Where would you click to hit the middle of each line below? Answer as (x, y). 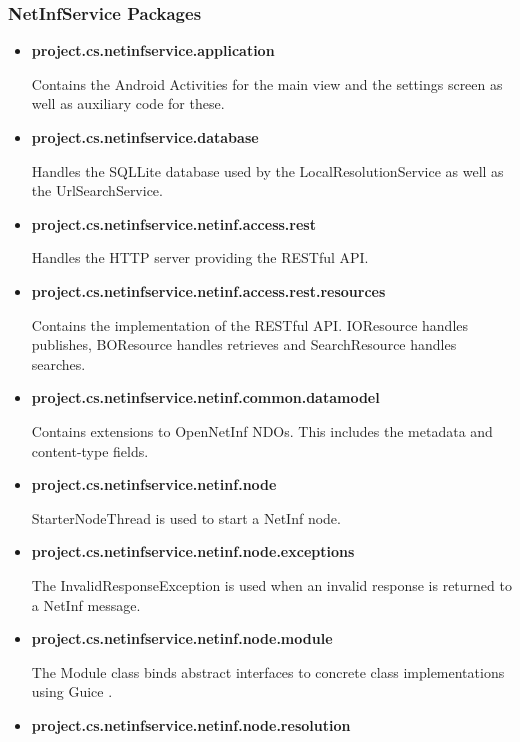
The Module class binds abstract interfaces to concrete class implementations (268, 671)
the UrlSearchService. (97, 190)
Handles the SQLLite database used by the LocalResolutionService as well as (267, 170)
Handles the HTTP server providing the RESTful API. (200, 257)
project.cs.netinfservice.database (145, 137)
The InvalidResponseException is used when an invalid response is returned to (271, 584)
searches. (58, 363)
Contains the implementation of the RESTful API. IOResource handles (250, 324)
